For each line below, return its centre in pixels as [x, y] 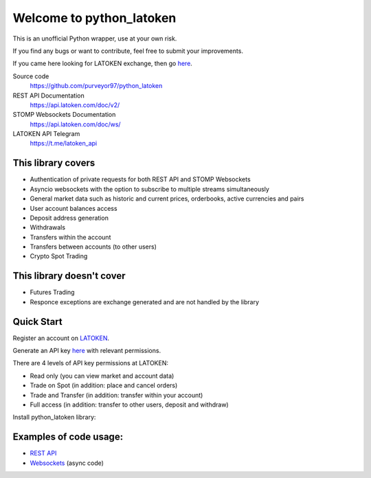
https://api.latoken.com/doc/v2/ [75, 105]
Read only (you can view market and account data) [102, 376]
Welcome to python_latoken [94, 18]
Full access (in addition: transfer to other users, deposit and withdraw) [130, 405]
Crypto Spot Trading [59, 256]
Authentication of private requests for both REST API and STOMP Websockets [140, 179]
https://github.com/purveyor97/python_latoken [96, 86]
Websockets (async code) [67, 463]
